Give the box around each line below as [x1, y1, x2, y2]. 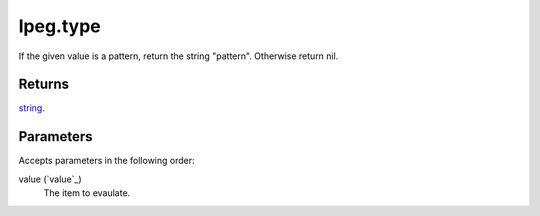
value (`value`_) [18, 173, 82, 185]
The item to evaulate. [43, 187, 131, 199]
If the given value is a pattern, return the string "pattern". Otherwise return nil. [18, 50, 339, 62]
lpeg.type [18, 15, 102, 37]
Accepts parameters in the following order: [18, 155, 195, 167]
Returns [18, 76, 70, 93]
